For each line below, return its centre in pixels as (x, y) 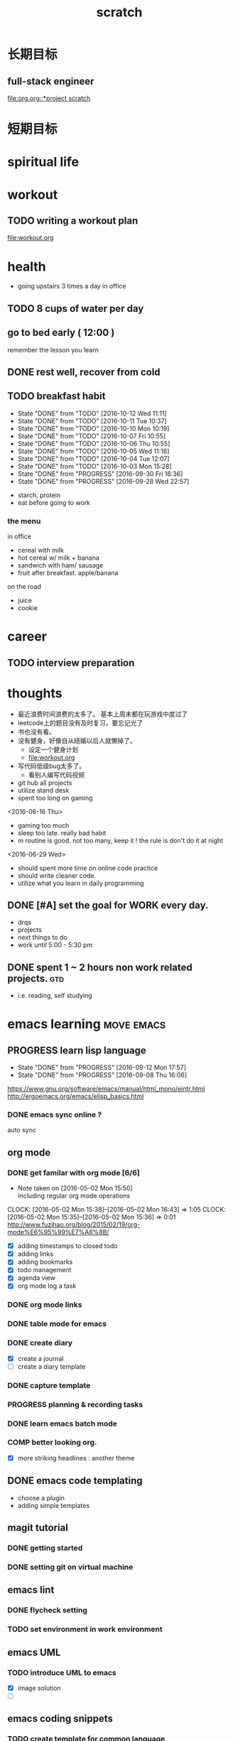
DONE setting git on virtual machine (70, 1567)
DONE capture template (49, 1385)
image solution (39, 1688)
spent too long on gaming (55, 798)
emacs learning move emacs (87, 1024)
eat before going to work (54, 502)
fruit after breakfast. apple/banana (68, 573)
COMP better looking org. (52, 1443)
